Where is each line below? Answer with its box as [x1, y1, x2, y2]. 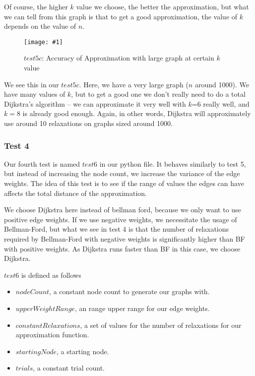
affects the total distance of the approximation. [4, 188, 147, 198]
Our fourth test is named [4, 158, 80, 169]
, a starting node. [57, 346, 109, 356]
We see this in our [4, 79, 59, 89]
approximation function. [15, 329, 89, 340]
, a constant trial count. [33, 363, 105, 373]
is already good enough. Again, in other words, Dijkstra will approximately [22, 108, 251, 119]
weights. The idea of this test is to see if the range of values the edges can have [4, 178, 244, 188]
